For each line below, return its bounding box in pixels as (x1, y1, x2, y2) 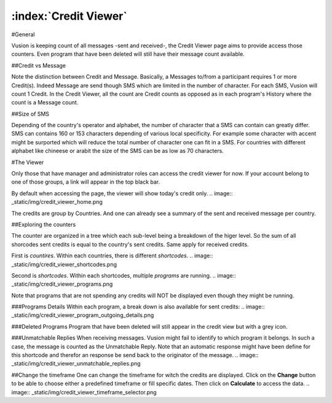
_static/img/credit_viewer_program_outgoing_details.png (11, 311, 154, 319)
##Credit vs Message (11, 61, 66, 69)
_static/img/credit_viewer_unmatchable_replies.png (11, 360, 141, 367)
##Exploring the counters (11, 221, 76, 228)
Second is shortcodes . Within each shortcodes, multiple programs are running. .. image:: (11, 272, 236, 279)
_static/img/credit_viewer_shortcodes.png (11, 260, 117, 268)
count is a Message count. (11, 99, 79, 106)
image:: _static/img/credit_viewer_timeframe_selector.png (11, 388, 157, 396)
